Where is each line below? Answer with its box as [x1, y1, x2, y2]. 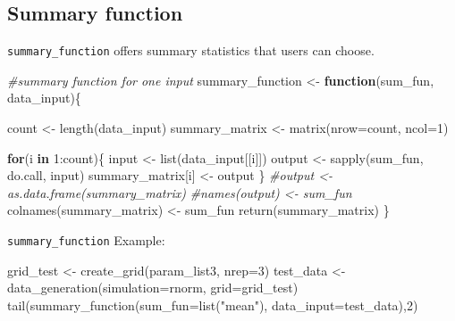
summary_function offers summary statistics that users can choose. [7, 41, 375, 60]
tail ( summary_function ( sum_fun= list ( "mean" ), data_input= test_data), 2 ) [7, 295, 418, 314]
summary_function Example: [7, 231, 165, 250]
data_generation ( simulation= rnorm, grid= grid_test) [7, 278, 299, 297]
